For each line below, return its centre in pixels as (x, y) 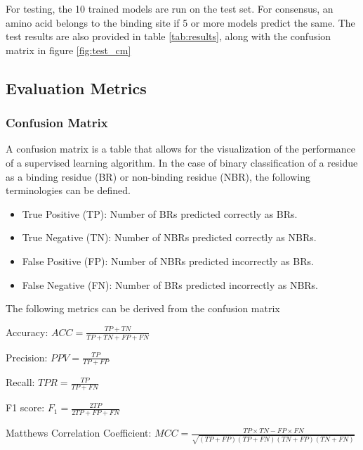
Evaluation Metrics (76, 88)
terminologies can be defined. (68, 190)
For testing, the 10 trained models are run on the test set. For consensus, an (170, 8)
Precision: (27, 357)
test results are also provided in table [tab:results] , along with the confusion (169, 36)
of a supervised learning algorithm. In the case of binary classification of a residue (182, 162)
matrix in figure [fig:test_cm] (68, 50)
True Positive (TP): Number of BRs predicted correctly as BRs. (160, 213)
